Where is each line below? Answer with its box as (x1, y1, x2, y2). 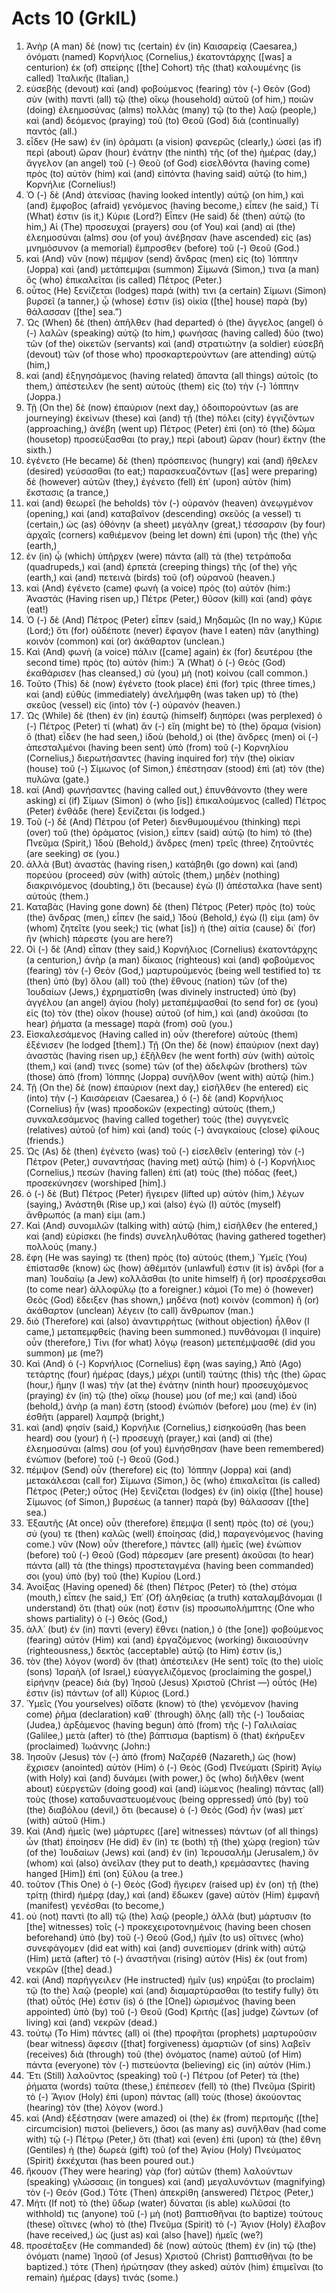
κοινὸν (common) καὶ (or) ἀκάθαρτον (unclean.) (25, 635, 226, 647)
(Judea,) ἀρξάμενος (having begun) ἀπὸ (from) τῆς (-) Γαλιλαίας (25, 1718, 298, 1731)
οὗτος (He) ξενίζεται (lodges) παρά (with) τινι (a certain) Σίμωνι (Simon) (25, 284, 327, 296)
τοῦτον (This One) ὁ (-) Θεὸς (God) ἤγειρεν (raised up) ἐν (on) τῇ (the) (25, 1878, 319, 1890)
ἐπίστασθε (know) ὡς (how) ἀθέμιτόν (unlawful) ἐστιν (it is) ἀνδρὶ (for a (25, 1262, 324, 1274)
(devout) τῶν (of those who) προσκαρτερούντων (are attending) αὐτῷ (25, 348, 317, 360)
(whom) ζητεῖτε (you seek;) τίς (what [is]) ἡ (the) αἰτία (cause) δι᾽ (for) (25, 922, 316, 934)
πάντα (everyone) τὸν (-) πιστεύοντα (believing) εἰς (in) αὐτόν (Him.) (25, 2058, 312, 2071)
